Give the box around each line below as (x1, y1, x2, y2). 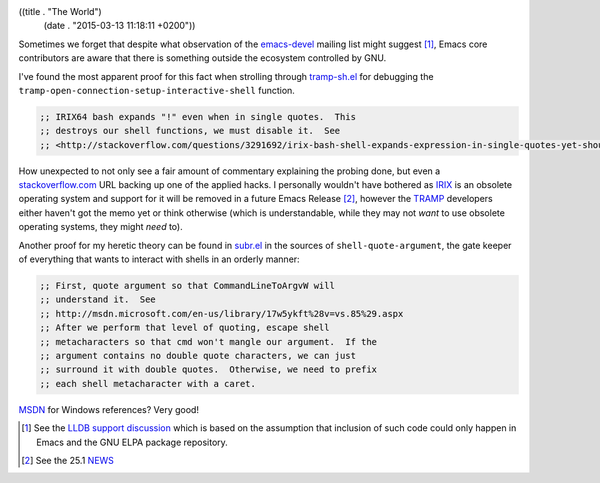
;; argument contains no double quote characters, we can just (39, 350, 357, 361)
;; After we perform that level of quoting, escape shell (39, 322, 330, 334)
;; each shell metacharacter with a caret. (39, 378, 257, 389)
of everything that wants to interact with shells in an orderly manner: (18, 253, 300, 265)
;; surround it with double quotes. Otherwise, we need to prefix (39, 364, 378, 375)
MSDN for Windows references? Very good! (18, 403, 200, 415)
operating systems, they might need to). (18, 221, 184, 233)
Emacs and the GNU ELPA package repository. (36, 436, 229, 448)
